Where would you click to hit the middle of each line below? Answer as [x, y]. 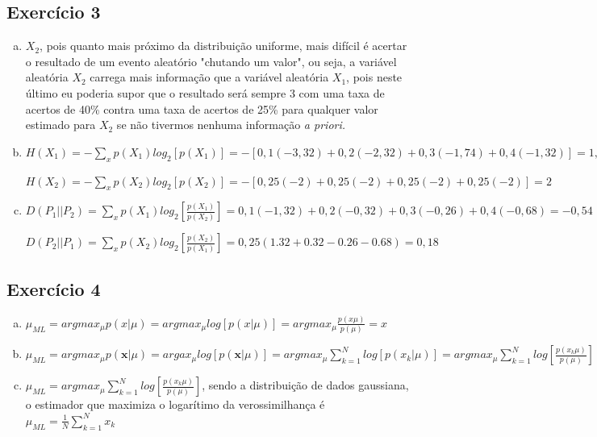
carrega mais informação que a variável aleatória [209, 77]
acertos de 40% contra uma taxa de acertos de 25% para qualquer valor [202, 108]
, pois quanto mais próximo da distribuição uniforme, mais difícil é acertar [223, 46]
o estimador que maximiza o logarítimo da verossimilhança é [175, 404]
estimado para [61, 125]
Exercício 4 [54, 288]
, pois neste [374, 77]
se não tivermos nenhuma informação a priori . [231, 125]
